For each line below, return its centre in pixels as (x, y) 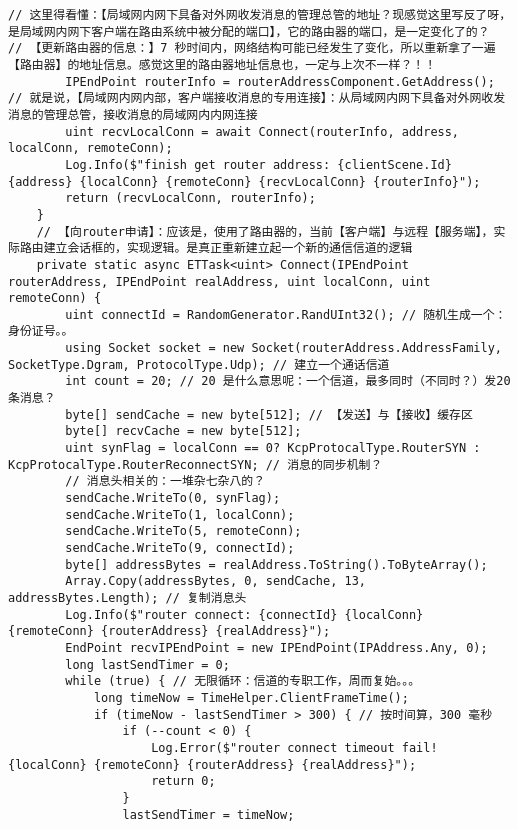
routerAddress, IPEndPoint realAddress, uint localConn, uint (219, 281)
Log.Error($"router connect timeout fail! (294, 747)
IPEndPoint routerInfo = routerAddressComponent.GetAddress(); (280, 81)
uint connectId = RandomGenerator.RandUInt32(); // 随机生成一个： (286, 314)
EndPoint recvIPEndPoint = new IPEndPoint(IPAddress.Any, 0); (276, 647)
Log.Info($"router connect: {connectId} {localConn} (244, 614)
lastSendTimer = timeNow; (208, 814)
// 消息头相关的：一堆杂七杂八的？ (165, 481)
